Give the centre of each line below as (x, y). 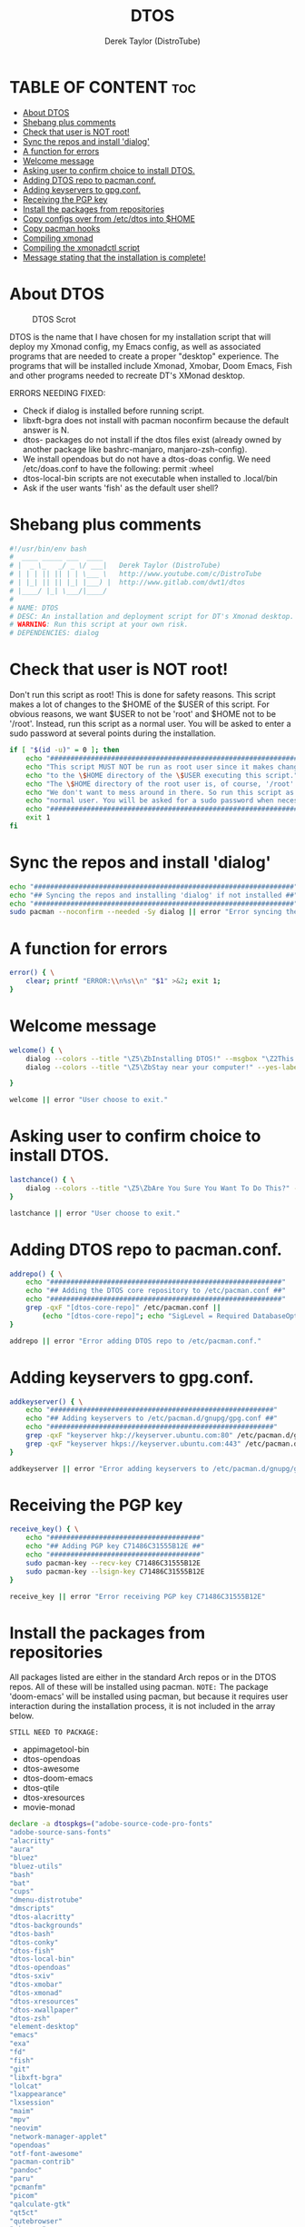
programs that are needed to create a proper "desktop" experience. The (144, 356)
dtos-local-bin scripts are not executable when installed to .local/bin (150, 478)
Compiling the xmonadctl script (81, 247)
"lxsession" (32, 2103)
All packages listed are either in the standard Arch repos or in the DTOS (143, 1677)
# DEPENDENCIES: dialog (54, 633)
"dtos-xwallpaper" (44, 2010)
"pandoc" (26, 2171)
